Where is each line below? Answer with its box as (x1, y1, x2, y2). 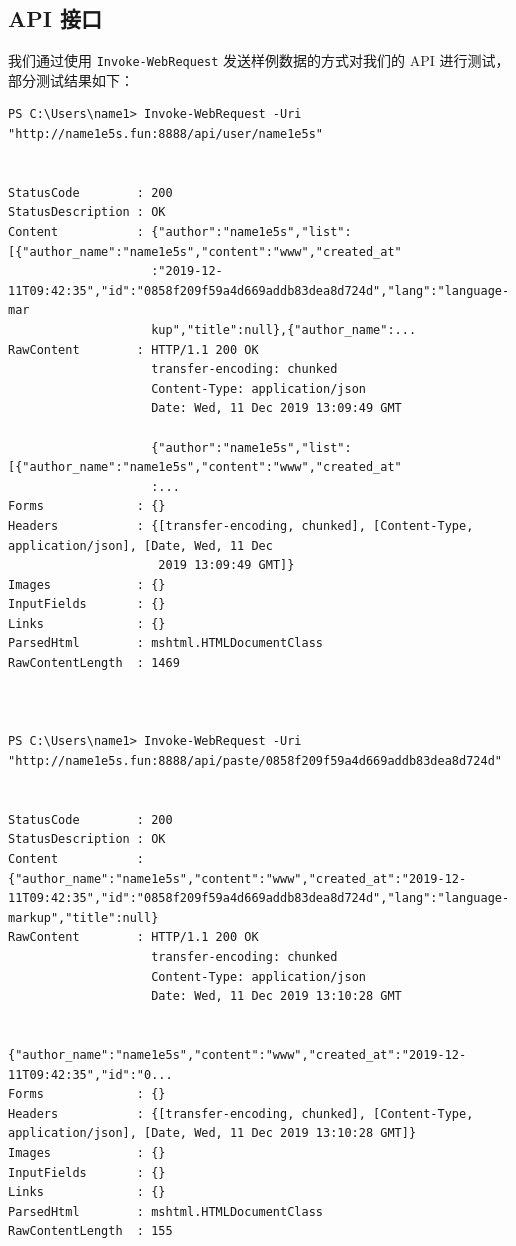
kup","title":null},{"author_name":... (151, 322, 417, 337)
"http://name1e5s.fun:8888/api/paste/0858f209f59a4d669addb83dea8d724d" (8, 754, 502, 769)
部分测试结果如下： (8, 69, 134, 90)
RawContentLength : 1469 (8, 656, 180, 671)
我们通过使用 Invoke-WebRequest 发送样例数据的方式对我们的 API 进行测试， (8, 50, 510, 71)
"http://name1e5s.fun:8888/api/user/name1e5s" (8, 127, 323, 142)
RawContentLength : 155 (8, 1224, 173, 1239)
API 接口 (8, 3, 102, 34)
